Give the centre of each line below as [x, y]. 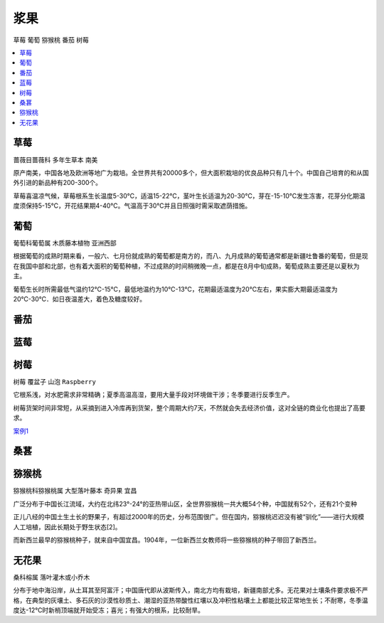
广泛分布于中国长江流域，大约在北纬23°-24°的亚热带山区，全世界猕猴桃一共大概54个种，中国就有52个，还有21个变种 [185, 504]
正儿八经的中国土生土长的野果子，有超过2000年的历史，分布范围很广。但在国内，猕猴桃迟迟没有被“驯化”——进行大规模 [189, 517]
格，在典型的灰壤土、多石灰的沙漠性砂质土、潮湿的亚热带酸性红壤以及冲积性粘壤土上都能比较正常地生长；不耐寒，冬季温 [191, 600]
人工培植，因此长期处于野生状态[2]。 [67, 527]
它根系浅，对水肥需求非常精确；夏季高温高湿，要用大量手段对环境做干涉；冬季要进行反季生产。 [153, 395]
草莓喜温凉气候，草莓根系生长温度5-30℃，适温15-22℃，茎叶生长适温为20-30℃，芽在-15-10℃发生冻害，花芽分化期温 [189, 196]
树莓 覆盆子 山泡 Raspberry [54, 382]
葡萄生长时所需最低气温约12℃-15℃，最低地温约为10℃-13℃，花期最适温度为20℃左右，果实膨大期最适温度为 [175, 289]
